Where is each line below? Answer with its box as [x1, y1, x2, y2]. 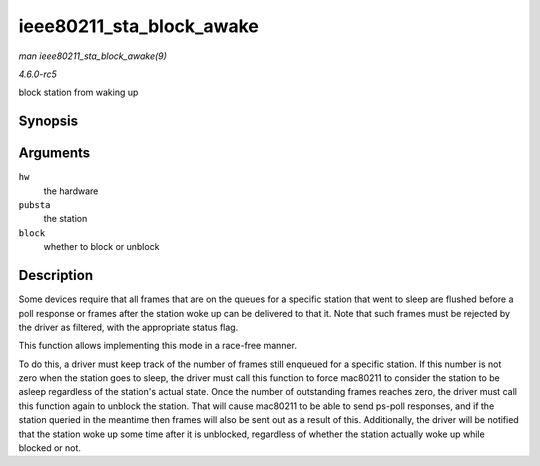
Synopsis [18, 113, 79, 130]
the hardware [43, 185, 99, 197]
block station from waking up [18, 86, 139, 99]
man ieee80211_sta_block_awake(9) [18, 50, 167, 62]
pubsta [18, 200, 51, 211]
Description [18, 267, 94, 284]
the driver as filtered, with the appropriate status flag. [18, 321, 239, 333]
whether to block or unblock [43, 241, 160, 253]
